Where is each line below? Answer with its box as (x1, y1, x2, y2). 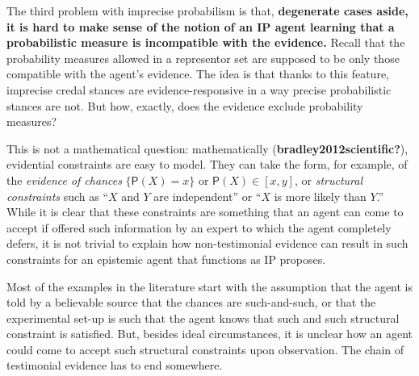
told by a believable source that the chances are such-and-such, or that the (6, 294, 376, 311)
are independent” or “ (153, 187, 262, 204)
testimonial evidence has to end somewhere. (6, 357, 223, 374)
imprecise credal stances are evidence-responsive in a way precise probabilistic (6, 81, 392, 98)
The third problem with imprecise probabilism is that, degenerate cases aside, (6, 2, 409, 19)
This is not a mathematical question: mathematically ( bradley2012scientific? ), (6, 140, 409, 157)
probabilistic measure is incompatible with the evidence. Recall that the (6, 34, 405, 51)
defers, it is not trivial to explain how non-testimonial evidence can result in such (6, 235, 409, 252)
